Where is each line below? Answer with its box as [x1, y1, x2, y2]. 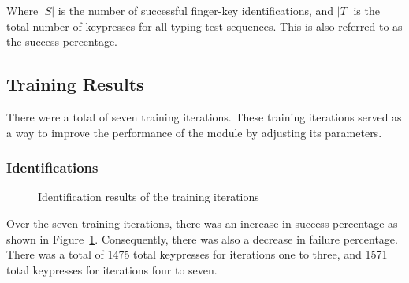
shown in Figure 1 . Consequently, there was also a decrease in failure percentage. [6, 230, 398, 247]
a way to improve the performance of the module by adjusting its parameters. [6, 124, 382, 140]
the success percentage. [6, 33, 118, 50]
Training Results [6, 72, 144, 96]
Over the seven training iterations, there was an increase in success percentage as [6, 214, 398, 231]
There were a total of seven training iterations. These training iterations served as [6, 108, 402, 125]
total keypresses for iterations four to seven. [6, 261, 218, 277]
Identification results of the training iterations [38, 188, 259, 205]
